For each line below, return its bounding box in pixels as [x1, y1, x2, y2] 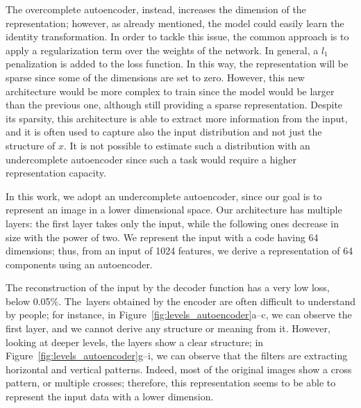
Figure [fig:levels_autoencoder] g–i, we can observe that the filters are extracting [6, 348, 348, 363]
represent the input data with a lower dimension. [6, 389, 214, 404]
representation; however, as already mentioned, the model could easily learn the [6, 15, 344, 30]
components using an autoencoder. [6, 256, 153, 271]
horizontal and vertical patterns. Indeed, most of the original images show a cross [6, 361, 352, 376]
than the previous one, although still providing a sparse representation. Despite [6, 97, 343, 112]
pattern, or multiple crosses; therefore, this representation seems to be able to [6, 375, 336, 390]
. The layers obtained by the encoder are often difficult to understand [58, 293, 355, 308]
